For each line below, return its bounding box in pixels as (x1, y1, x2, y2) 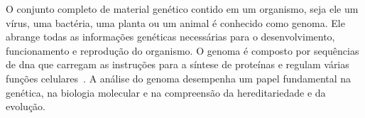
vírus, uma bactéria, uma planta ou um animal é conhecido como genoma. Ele (6, 15, 345, 30)
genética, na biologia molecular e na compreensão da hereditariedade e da (6, 85, 326, 100)
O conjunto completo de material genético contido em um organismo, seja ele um (6, 1, 359, 16)
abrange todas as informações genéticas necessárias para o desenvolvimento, (6, 29, 335, 44)
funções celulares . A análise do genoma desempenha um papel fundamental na (6, 70, 352, 85)
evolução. (6, 99, 45, 114)
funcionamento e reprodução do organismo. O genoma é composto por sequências (6, 43, 359, 58)
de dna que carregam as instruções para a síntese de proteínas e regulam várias (6, 57, 349, 72)
